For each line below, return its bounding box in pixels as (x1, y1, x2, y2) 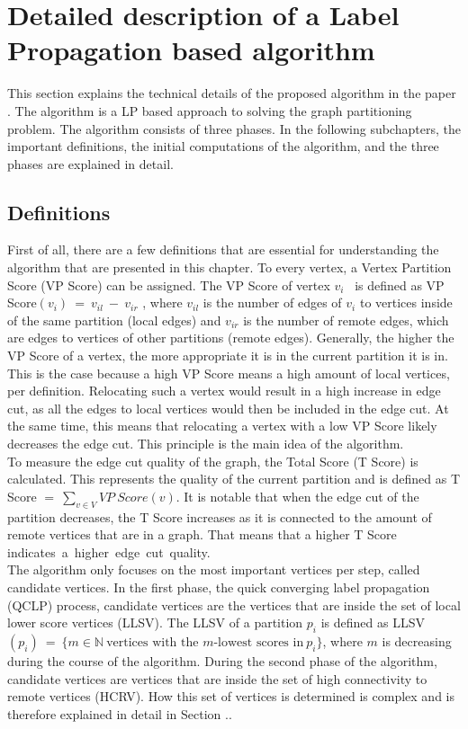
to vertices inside (359, 293, 453, 312)
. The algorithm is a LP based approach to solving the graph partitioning (7, 101, 412, 120)
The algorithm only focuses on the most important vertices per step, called (7, 560, 420, 579)
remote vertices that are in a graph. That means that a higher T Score (7, 525, 397, 544)
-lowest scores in (213, 636, 304, 649)
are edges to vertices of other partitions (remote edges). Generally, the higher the (7, 328, 454, 347)
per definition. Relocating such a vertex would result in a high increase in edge (7, 381, 441, 400)
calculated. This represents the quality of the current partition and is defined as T (7, 469, 461, 488)
